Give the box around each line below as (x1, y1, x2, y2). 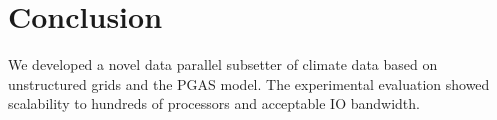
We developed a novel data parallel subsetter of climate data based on (8, 54, 438, 75)
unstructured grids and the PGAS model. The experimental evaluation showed (8, 73, 490, 94)
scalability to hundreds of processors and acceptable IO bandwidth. (8, 93, 420, 114)
